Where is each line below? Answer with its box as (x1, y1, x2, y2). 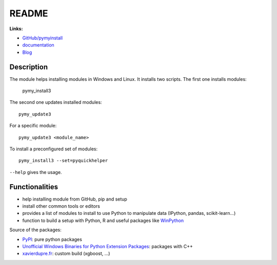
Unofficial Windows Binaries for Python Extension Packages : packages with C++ (22, 244, 193, 249)
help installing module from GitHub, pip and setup (22, 196, 128, 202)
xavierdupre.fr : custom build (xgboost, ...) (22, 251, 110, 257)
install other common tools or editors (22, 203, 100, 209)
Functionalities (9, 182, 58, 191)
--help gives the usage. (9, 169, 62, 175)
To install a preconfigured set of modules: (9, 146, 98, 152)
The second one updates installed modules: (9, 99, 102, 105)
